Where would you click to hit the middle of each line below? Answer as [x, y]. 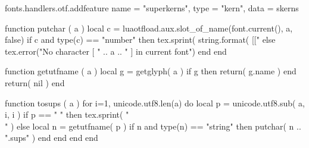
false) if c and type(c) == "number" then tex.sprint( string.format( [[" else [140, 40]
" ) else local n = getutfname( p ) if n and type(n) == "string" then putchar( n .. [153, 126]
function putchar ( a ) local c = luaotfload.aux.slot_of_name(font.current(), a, [149, 28]
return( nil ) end [35, 82]
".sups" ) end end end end [51, 138]
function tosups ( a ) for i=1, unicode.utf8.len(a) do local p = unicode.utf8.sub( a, [155, 103]
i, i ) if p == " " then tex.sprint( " [67, 114]
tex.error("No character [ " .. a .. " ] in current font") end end [116, 51]
